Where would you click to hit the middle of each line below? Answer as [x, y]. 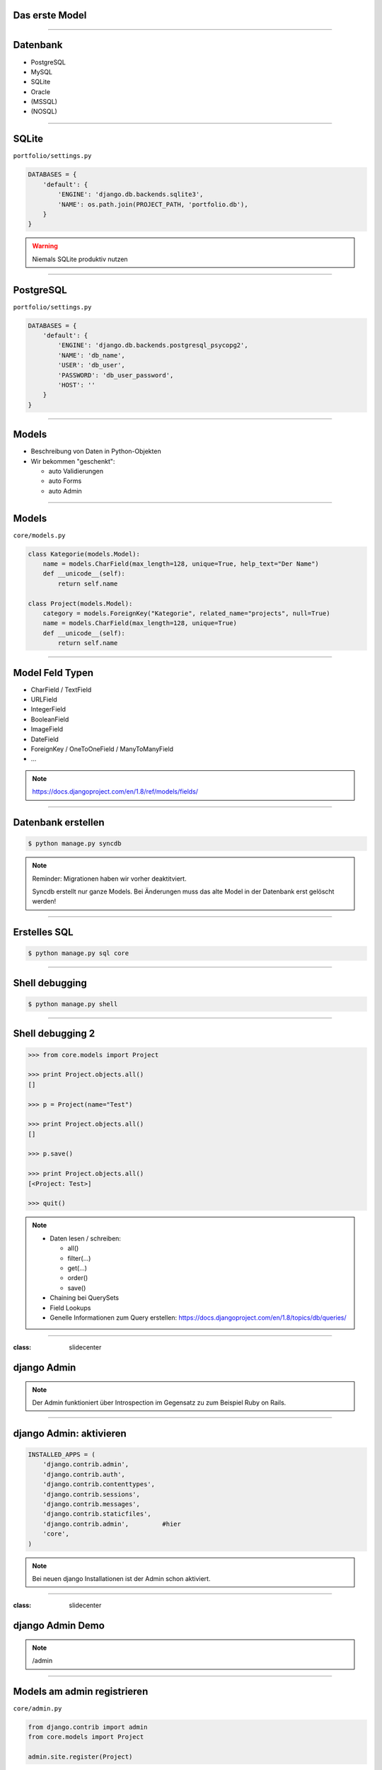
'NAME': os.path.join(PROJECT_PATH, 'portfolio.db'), [153, 204]
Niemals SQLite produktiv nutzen [80, 259]
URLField [44, 700]
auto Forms [65, 481]
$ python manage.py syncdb [75, 844]
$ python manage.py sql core [79, 953]
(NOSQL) [44, 112]
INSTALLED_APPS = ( [62, 1455]
